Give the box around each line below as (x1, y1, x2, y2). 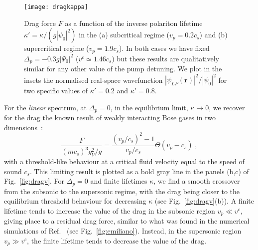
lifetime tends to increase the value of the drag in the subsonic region (4, 205, 215, 216)
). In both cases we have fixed (119, 43, 210, 53)
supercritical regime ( (24, 43, 89, 53)
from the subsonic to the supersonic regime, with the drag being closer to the (4, 186, 240, 196)
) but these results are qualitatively (112, 53, 219, 63)
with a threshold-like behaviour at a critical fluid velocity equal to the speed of (4, 156, 245, 167)
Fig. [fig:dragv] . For (4, 176, 65, 186)
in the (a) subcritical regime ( (79, 29, 170, 40)
